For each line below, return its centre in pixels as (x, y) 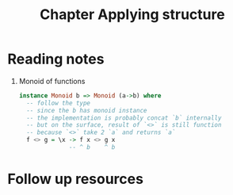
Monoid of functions (52, 81)
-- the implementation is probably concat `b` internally (124, 118)
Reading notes (56, 59)
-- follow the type (58, 103)
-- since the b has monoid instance (87, 110)
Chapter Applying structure (132, 15)
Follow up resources (76, 179)
